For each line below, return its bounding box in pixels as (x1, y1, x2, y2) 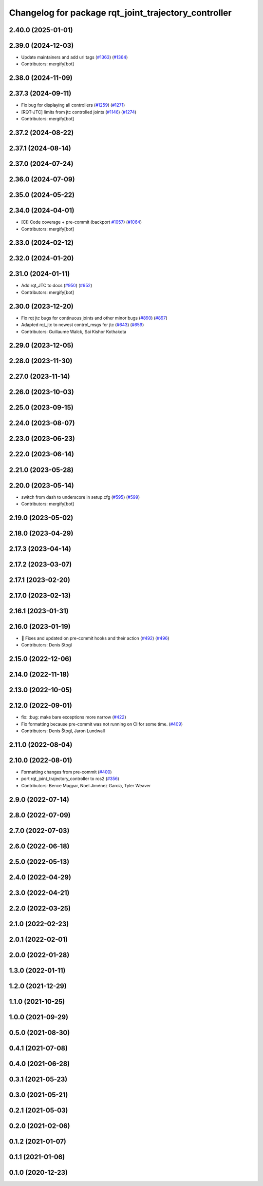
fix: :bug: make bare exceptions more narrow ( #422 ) (21, 714, 127, 720)
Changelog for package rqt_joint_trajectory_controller (9, 7, 232, 18)
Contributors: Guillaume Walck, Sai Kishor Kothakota (21, 329, 127, 334)
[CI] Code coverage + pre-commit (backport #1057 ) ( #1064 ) (21, 219, 142, 225)
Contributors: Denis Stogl (21, 642, 72, 648)
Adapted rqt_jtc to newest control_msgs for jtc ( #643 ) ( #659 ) (21, 322, 144, 328)
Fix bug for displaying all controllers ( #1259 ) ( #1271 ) (21, 102, 125, 108)
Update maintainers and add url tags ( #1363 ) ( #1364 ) (21, 54, 128, 60)
